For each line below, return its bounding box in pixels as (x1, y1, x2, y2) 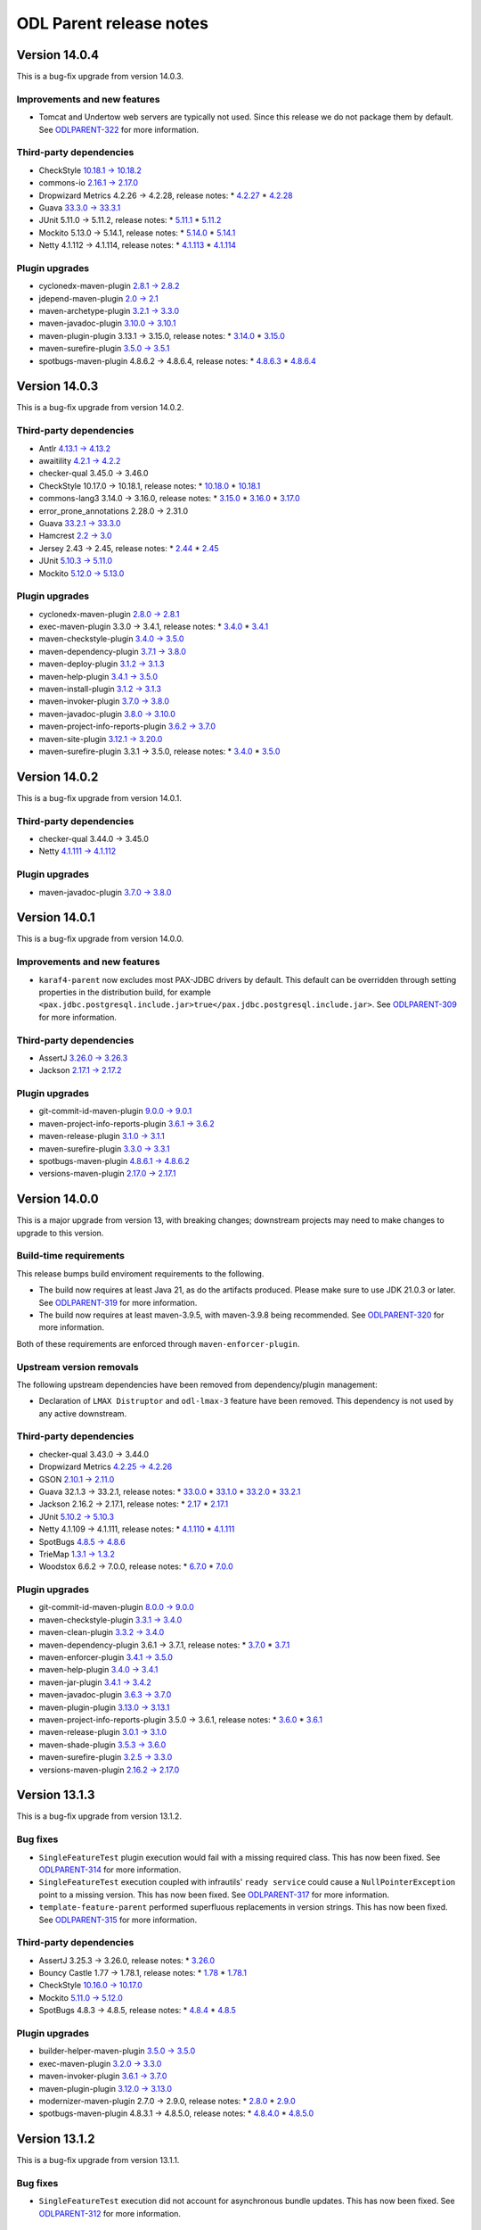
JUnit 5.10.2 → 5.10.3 (38, 1511, 115, 1522)
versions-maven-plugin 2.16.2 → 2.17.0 (38, 1764, 180, 1775)
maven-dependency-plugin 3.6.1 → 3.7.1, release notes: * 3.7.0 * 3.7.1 (38, 1639, 290, 1650)
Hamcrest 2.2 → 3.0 (38, 531, 112, 541)
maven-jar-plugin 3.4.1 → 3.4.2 (38, 1677, 151, 1688)
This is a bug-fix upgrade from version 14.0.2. (16, 402, 184, 413)
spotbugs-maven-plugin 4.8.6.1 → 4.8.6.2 (38, 1155, 191, 1166)
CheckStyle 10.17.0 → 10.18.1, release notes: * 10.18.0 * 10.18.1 (38, 480, 261, 491)
